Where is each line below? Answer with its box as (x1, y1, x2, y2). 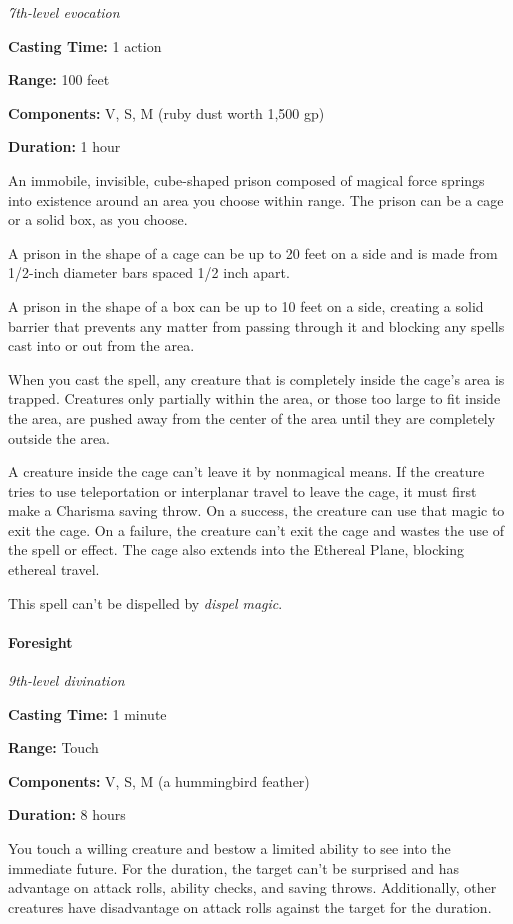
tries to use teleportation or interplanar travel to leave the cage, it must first (8, 480, 477, 501)
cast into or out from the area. (8, 335, 195, 356)
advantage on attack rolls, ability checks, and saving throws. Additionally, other (8, 877, 497, 898)
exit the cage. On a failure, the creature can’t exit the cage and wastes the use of (8, 519, 505, 540)
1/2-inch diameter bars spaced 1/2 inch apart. (8, 262, 290, 283)
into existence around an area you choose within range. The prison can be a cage (8, 189, 504, 210)
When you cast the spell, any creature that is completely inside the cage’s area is (8, 368, 505, 389)
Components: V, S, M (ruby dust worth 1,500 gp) (8, 102, 325, 123)
